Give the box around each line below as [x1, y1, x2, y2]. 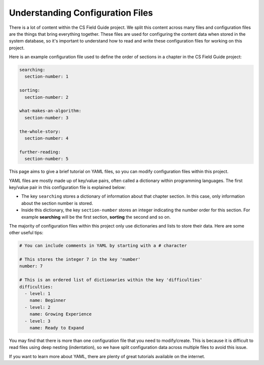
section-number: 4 [24, 136, 68, 141]
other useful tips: [9, 230, 44, 236]
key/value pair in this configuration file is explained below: [9, 184, 126, 190]
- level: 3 [24, 318, 51, 324]
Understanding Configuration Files [9, 7, 154, 18]
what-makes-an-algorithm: [19, 108, 82, 114]
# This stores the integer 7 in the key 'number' [19, 257, 141, 262]
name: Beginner [29, 297, 66, 303]
